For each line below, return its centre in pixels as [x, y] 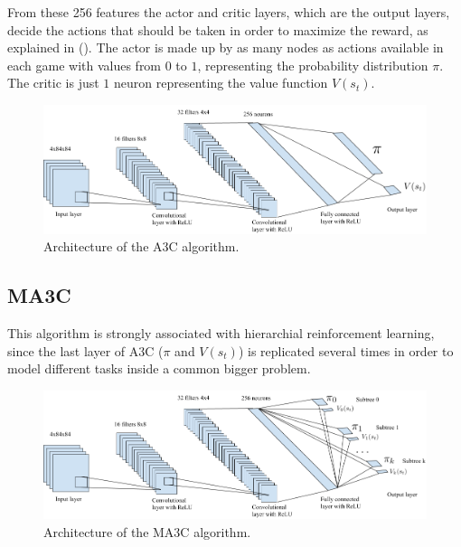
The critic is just [53, 83]
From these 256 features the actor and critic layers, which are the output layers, [229, 12]
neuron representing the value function [221, 83]
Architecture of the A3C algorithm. [141, 246]
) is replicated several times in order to [346, 350]
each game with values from [85, 65]
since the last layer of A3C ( [85, 350]
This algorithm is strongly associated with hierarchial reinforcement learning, [221, 332]
